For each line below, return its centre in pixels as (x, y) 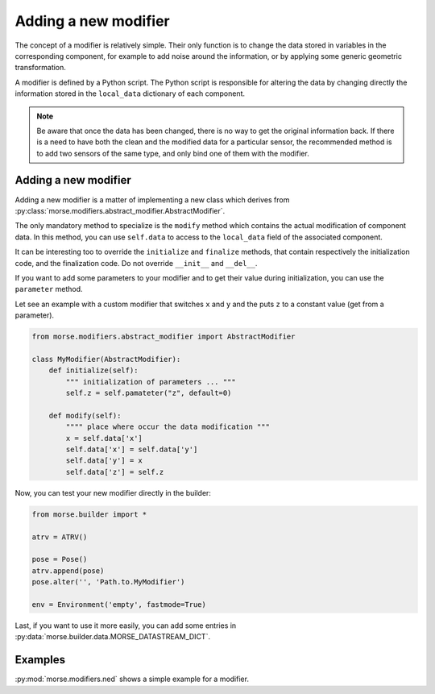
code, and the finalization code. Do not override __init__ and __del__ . (136, 263)
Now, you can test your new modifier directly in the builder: (113, 492)
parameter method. (49, 289)
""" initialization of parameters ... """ (151, 382)
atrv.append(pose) (68, 571)
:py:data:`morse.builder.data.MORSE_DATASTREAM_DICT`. (113, 637)
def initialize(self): (93, 370)
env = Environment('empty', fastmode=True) (119, 604)
